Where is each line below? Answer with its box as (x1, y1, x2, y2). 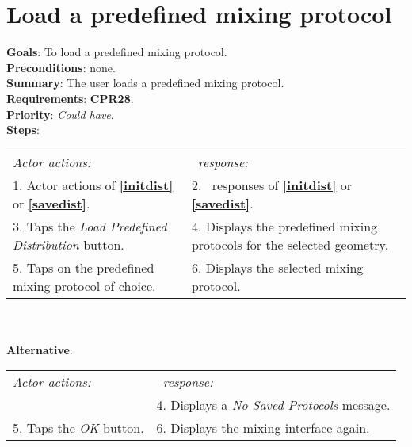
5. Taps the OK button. (13, 418, 144, 437)
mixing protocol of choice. (13, 276, 156, 295)
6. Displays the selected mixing (191, 258, 364, 277)
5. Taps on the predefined (13, 258, 154, 277)
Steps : (6, 121, 40, 138)
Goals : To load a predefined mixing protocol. (6, 44, 227, 60)
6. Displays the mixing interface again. (156, 418, 370, 437)
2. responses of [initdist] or (191, 175, 352, 194)
